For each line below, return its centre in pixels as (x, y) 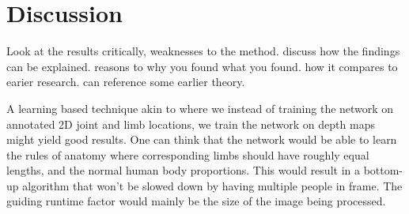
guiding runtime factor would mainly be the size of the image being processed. (196, 201)
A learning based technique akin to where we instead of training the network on (200, 108)
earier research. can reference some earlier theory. (126, 82)
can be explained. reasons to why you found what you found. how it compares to (202, 66)
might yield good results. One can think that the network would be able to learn (202, 139)
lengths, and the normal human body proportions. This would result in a (183, 170)
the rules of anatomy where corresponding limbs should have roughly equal (188, 154)
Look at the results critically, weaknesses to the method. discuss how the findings (203, 51)
